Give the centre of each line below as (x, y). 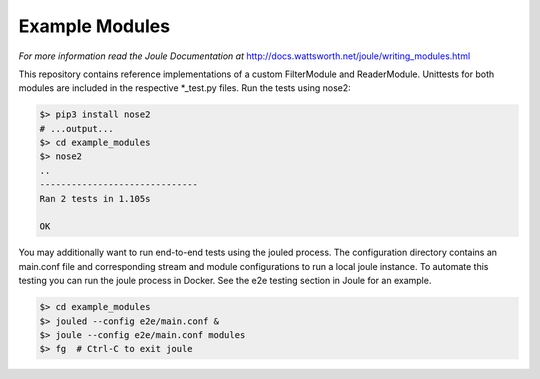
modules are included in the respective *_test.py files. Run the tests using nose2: (185, 88)
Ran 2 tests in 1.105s (95, 198)
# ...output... (76, 128)
